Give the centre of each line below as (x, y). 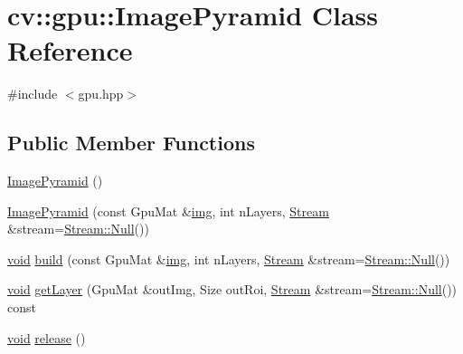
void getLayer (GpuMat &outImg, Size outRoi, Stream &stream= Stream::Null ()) (232, 289)
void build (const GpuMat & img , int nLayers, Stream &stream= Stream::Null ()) (229, 258)
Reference (70, 50)
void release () (47, 337)
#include (33, 94)
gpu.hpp (101, 94)
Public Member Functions (131, 143)
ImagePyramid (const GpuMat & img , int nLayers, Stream (168, 210)
